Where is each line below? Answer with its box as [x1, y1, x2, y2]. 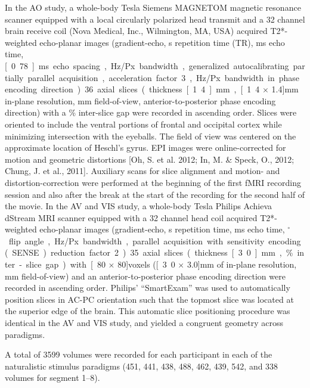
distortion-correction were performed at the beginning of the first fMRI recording [5, 176, 301, 188]
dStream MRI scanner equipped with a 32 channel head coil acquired [5, 211, 258, 224]
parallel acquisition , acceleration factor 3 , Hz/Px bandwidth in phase [27, 71, 300, 83]
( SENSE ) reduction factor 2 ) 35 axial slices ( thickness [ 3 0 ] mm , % [5, 246, 293, 259]
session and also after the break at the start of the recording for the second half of [5, 188, 305, 200]
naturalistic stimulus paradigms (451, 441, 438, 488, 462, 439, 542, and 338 [5, 359, 278, 372]
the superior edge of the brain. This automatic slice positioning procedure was [5, 305, 290, 317]
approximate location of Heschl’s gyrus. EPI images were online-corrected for [5, 141, 286, 154]
